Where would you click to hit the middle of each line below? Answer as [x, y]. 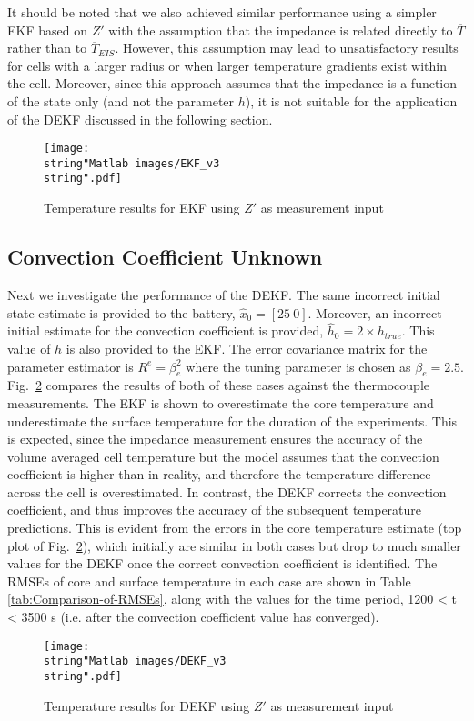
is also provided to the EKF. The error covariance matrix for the [247, 348]
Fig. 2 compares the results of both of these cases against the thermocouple [218, 385]
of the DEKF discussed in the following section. [140, 119]
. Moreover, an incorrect [375, 312]
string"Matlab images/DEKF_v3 [135, 661]
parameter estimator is [71, 366]
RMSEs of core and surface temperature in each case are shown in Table [209, 581]
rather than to [47, 48]
